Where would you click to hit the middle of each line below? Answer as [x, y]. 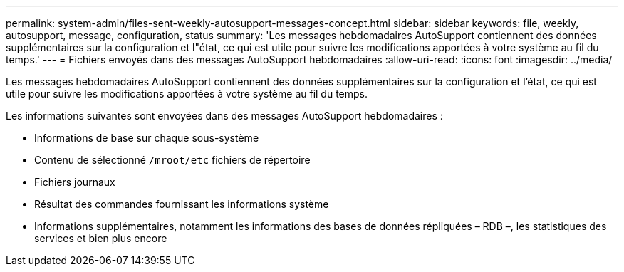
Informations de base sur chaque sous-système [147, 138]
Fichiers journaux [75, 182]
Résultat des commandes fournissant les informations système [182, 204]
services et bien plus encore [101, 238]
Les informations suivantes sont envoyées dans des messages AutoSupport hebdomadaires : [224, 116]
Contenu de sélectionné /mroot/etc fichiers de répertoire [172, 160]
